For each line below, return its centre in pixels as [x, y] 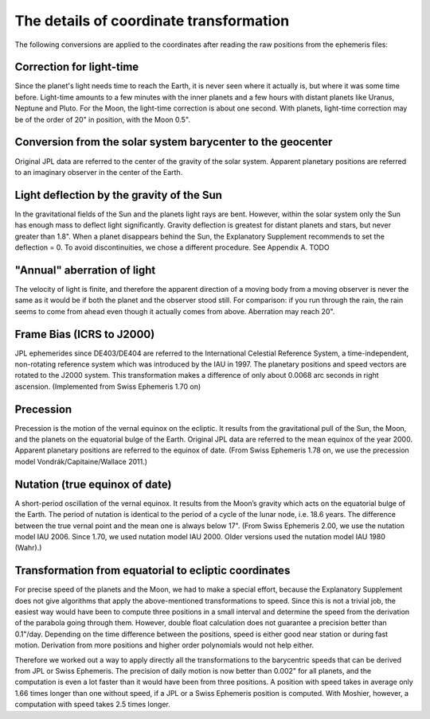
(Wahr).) [28, 548]
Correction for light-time [77, 67]
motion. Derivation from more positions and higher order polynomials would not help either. [164, 645]
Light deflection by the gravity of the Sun [119, 195]
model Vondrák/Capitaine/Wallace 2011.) [81, 461]
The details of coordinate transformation [152, 21]
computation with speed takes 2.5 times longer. [92, 705]
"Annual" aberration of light [85, 270]
